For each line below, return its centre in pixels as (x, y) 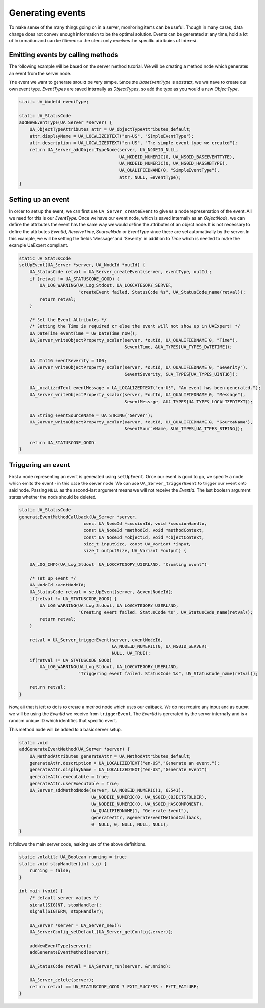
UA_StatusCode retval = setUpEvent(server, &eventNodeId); (102, 592)
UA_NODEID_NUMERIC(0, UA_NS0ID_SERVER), (161, 646)
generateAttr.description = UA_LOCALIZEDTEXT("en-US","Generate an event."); (125, 763)
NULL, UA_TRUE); (131, 653)
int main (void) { (41, 891)
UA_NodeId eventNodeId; (58, 585)
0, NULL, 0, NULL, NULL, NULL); (130, 824)
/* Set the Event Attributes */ (68, 320)
